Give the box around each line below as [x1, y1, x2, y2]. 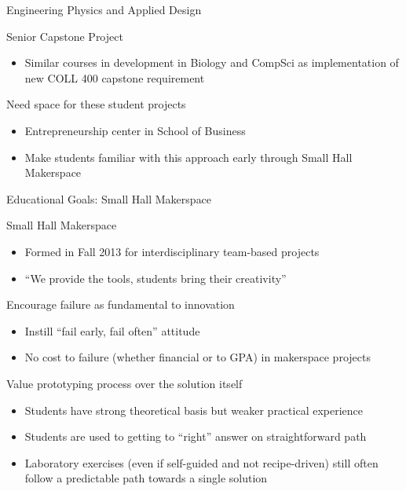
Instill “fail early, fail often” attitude [24, 322, 200, 339]
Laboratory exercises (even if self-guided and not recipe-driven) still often [24, 454, 379, 471]
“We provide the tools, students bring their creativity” [24, 269, 287, 286]
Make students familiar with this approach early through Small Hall [24, 148, 353, 165]
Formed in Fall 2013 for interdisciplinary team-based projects [24, 243, 320, 259]
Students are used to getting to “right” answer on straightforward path [24, 428, 367, 445]
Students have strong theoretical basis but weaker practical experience [24, 401, 364, 418]
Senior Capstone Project [6, 27, 123, 44]
